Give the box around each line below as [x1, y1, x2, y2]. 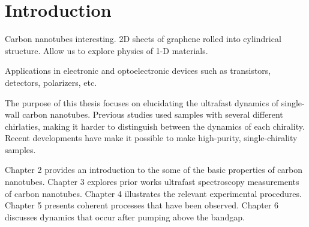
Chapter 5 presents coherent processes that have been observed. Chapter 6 [5, 199, 279, 211]
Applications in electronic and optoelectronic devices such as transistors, [5, 64, 271, 77]
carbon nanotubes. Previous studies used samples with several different [22, 108, 283, 121]
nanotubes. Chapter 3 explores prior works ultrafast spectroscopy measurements [5, 175, 299, 188]
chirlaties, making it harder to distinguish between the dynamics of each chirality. [5, 120, 305, 132]
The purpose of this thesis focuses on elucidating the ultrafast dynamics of [5, 96, 279, 109]
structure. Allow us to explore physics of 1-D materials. [5, 44, 208, 56]
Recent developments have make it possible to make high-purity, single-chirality [5, 132, 298, 144]
